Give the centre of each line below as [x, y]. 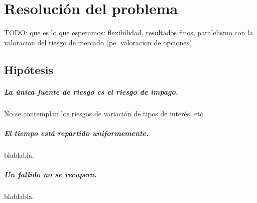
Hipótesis [29, 69]
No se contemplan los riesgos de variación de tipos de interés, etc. [105, 113]
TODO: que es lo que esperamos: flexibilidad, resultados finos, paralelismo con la [128, 32]
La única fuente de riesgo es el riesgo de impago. [91, 91]
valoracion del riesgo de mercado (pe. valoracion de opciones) [98, 42]
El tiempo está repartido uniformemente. [76, 133]
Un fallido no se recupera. [50, 174]
